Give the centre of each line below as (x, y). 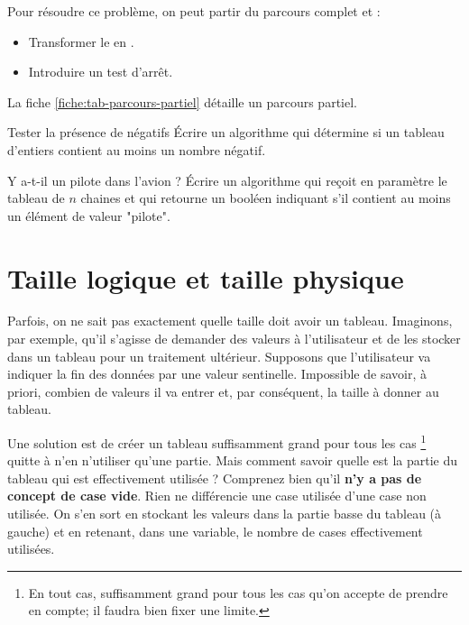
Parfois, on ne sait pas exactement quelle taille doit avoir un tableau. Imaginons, (230, 321)
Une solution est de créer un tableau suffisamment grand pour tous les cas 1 (217, 441)
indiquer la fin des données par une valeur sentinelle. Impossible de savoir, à (217, 374)
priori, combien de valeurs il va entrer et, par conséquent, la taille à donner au (223, 391)
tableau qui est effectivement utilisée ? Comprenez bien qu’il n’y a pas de (215, 478)
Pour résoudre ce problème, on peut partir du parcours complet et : (194, 11)
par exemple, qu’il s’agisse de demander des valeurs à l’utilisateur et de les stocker (234, 339)
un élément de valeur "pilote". (89, 215)
